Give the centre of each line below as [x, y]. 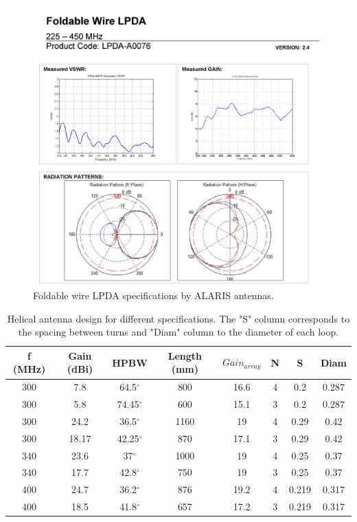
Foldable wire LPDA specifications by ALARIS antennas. [153, 295]
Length [185, 355]
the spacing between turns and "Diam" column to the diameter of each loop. [178, 332]
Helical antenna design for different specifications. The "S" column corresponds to [178, 318]
